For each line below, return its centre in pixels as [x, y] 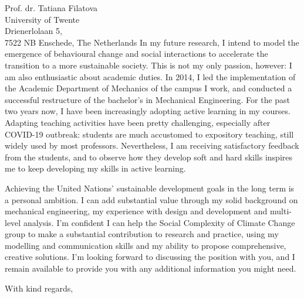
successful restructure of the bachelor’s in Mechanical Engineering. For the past [148, 99]
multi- [281, 211]
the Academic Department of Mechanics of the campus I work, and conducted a [148, 88]
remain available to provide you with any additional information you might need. [151, 268]
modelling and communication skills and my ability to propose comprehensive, [146, 245]
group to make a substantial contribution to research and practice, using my [142, 234]
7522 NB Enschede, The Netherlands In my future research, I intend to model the [152, 42]
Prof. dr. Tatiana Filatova [51, 8]
